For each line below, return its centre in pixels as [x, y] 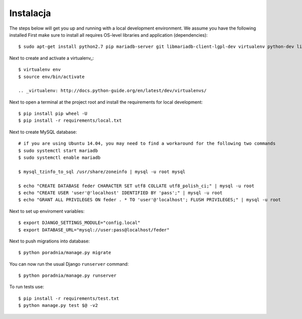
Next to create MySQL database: [43, 132]
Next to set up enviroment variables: [47, 211]
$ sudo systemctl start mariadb [58, 150]
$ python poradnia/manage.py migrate [65, 253]
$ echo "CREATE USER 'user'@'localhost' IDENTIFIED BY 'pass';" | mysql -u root [121, 193]
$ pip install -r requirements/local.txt [70, 121]
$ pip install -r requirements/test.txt [69, 298]
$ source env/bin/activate [52, 76]
